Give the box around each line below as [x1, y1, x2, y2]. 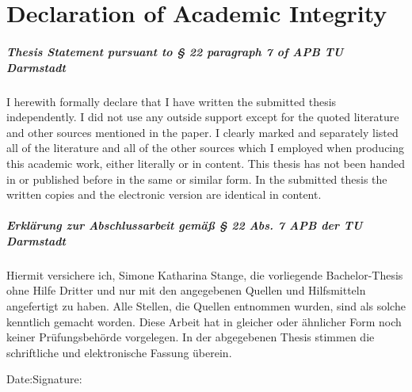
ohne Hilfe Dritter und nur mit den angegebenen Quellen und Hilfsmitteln [6, 282, 366, 299]
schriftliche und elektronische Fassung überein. [6, 344, 232, 360]
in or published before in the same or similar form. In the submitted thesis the [6, 170, 387, 187]
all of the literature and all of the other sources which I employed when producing [6, 139, 405, 156]
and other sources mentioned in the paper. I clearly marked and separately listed [6, 124, 399, 140]
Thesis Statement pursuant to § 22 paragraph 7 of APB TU [6, 43, 344, 59]
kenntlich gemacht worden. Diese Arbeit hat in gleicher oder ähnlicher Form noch [6, 313, 402, 329]
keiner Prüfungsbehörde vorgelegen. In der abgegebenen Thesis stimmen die [6, 329, 375, 345]
